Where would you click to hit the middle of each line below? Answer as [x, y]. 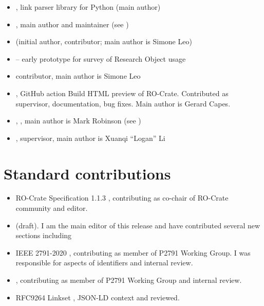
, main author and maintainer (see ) [72, 24]
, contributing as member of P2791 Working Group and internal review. [129, 280]
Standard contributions [87, 173]
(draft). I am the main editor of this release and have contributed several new [138, 225]
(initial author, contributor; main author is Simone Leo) [104, 41]
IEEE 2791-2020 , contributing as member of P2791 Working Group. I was [133, 252]
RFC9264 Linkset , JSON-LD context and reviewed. [98, 297]
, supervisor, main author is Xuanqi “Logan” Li [90, 138]
